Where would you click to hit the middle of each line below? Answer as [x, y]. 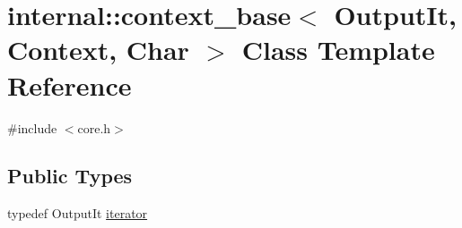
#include [32, 127]
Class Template [338, 50]
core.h [94, 127]
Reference [70, 84]
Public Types [70, 176]
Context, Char [98, 50]
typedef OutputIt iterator [78, 213]
